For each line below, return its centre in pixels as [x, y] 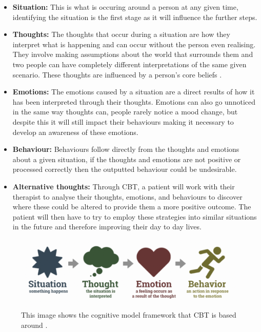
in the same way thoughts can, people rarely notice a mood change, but [125, 112]
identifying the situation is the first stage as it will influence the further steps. [135, 17]
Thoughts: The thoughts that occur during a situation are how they [121, 34]
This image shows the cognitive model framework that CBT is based [129, 315]
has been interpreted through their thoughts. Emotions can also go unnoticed [134, 101]
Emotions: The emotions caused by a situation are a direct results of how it [134, 92]
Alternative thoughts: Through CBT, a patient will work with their [124, 186]
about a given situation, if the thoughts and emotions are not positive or [127, 159]
